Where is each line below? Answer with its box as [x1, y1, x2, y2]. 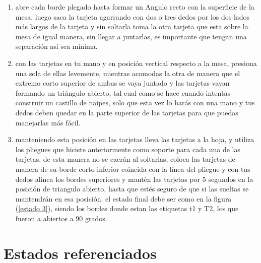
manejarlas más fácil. [15, 117, 81, 127]
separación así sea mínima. [15, 41, 98, 51]
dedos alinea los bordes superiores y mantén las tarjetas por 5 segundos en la [15, 173, 253, 184]
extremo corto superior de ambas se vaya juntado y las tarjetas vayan [15, 78, 230, 88]
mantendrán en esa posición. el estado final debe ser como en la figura [15, 193, 232, 204]
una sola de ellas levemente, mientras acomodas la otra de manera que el [15, 68, 240, 78]
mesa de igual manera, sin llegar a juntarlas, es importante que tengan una [15, 31, 247, 41]
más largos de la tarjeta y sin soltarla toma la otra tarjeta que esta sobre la [15, 21, 248, 32]
